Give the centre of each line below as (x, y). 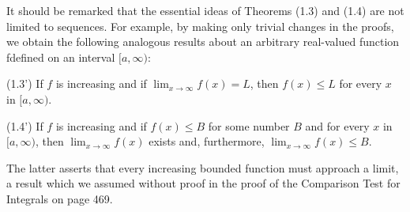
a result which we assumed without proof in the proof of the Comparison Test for (203, 183)
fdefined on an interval (61, 57)
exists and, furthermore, (207, 141)
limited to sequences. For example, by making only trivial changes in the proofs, (200, 26)
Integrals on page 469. (60, 198)
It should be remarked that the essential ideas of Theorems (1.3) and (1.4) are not (205, 10)
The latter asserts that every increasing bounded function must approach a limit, (203, 167)
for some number (249, 125)
